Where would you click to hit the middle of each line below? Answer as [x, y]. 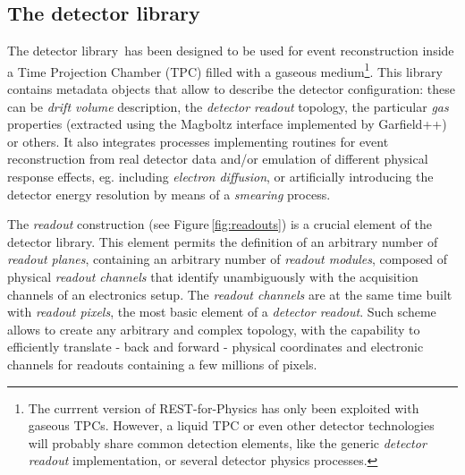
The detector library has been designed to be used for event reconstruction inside [231, 51]
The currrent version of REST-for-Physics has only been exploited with [224, 407]
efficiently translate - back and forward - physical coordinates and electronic [216, 347]
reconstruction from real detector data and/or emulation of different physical [218, 159]
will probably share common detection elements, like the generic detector [227, 442]
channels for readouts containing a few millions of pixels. [162, 364]
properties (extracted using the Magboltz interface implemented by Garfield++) [227, 124]
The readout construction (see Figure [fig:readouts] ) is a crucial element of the [220, 224]
